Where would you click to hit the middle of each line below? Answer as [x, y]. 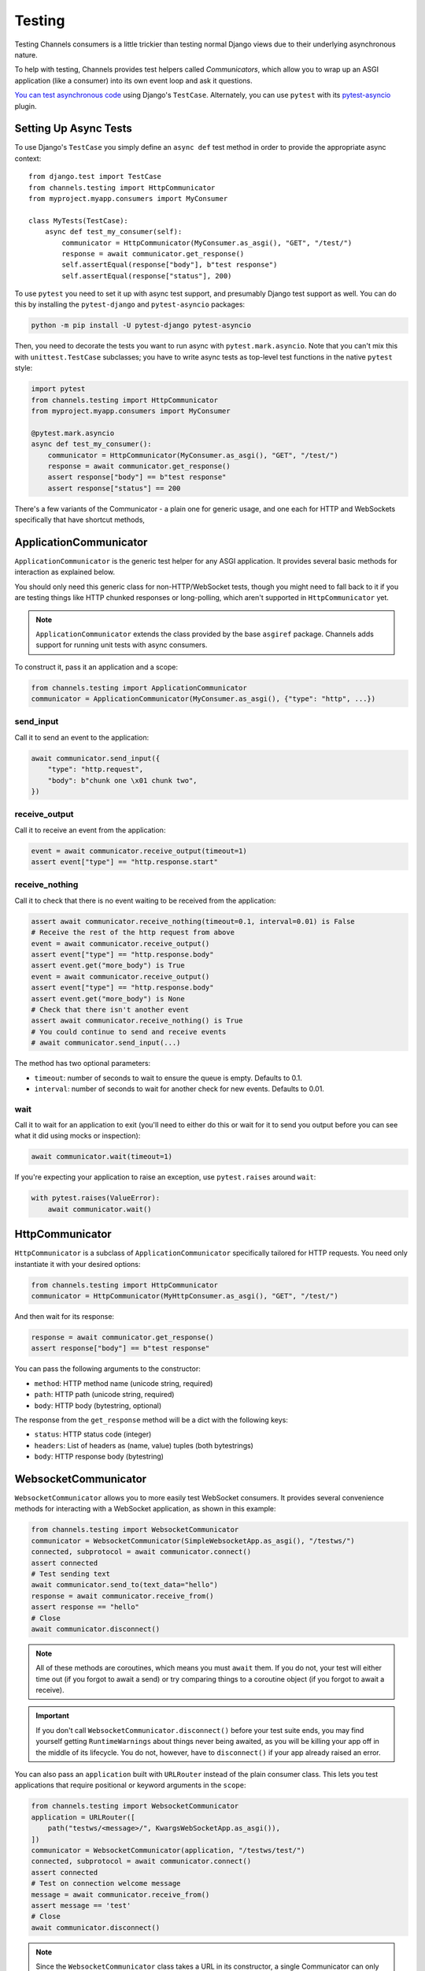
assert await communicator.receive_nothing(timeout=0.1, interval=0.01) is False [193, 921]
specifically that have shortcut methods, [80, 520]
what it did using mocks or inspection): [78, 1136]
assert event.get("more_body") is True [108, 965]
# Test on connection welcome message [106, 1883]
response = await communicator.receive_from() [122, 1596]
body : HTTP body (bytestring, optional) [98, 1405]
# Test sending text [70, 1574]
